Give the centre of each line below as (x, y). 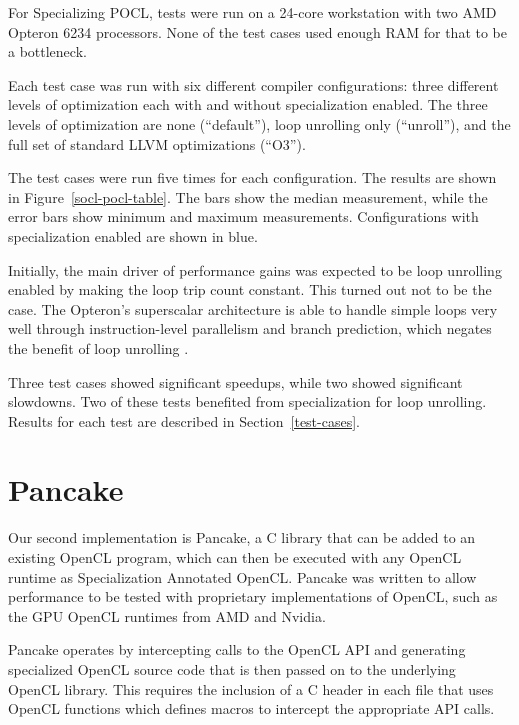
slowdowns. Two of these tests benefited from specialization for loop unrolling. (247, 401)
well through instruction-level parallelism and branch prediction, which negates (250, 328)
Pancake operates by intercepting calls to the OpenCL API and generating (237, 649)
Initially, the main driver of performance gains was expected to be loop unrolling (255, 269)
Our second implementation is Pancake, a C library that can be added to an (242, 537)
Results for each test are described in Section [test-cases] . (184, 420)
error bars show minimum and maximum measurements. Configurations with (243, 216)
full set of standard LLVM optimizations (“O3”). (157, 143)
